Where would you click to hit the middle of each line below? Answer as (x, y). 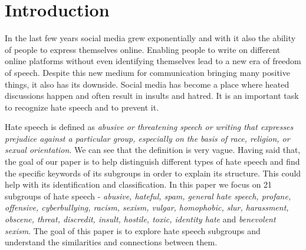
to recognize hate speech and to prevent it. (82, 107)
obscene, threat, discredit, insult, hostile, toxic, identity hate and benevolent (140, 219)
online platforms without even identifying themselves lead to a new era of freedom (153, 61)
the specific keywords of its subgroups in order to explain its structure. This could (153, 173)
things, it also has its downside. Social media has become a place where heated (147, 84)
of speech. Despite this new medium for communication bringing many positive (147, 72)
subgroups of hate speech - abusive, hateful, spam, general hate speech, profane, (148, 196)
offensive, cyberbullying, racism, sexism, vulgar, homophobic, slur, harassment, (147, 207)
